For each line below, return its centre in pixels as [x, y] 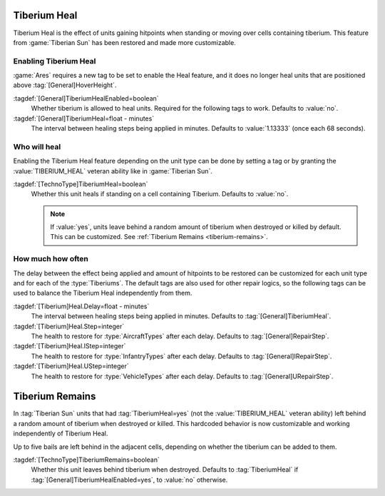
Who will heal [37, 146]
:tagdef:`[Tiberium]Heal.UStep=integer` [71, 366]
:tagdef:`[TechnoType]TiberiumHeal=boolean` [81, 184]
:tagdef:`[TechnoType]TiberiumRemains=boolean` [86, 460]
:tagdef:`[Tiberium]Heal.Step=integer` [69, 326]
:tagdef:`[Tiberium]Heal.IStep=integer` [70, 346]
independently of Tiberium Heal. [61, 434]
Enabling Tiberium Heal [55, 61]
